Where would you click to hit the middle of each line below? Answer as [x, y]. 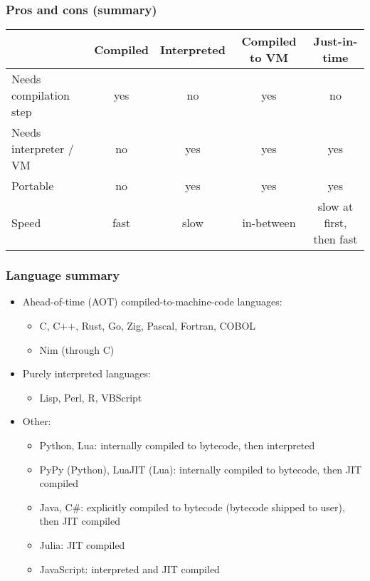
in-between [269, 223]
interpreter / [43, 149]
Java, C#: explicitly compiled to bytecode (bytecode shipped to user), [192, 507]
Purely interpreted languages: [86, 373]
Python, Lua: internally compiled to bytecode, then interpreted [177, 445]
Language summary [63, 275]
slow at [335, 206]
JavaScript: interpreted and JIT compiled [129, 569]
